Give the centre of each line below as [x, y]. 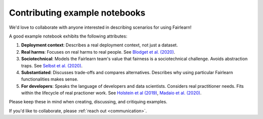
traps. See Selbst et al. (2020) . [52, 65]
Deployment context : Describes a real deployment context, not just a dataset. [99, 45]
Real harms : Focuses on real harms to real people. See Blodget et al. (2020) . [98, 52]
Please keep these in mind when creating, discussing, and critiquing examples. [88, 102]
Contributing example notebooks [77, 13]
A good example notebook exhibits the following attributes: [68, 36]
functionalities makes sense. [50, 79]
